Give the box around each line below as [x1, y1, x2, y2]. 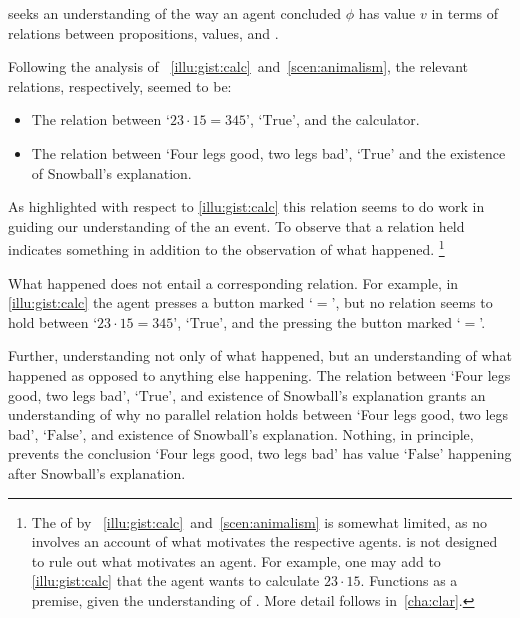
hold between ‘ [8, 311, 98, 332]
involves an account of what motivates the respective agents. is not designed [31, 531, 498, 552]
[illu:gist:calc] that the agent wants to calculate [31, 570, 320, 591]
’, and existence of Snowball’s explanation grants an [168, 384, 486, 405]
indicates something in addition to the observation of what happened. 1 [8, 236, 445, 259]
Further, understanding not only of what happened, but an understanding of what [8, 345, 512, 366]
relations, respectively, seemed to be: [8, 75, 232, 96]
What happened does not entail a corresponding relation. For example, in [8, 272, 459, 293]
